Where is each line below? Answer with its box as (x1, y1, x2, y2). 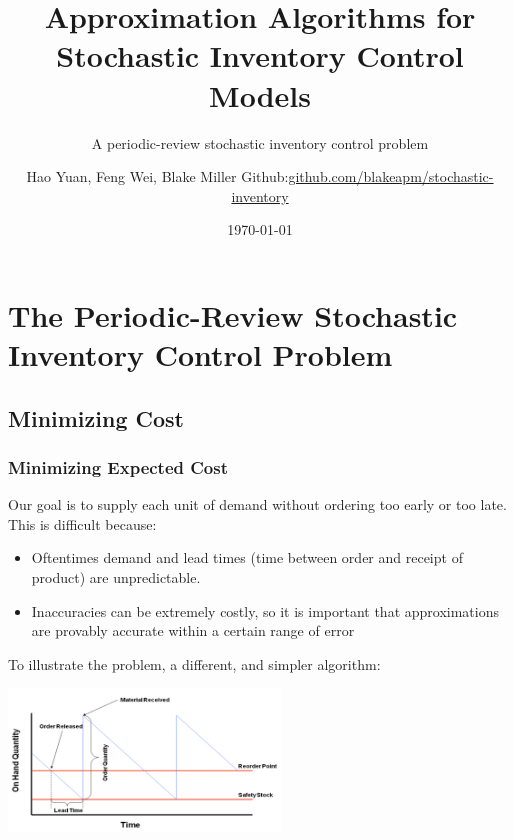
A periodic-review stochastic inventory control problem (91, 132, 429, 153)
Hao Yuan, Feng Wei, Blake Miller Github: (26, 166, 289, 187)
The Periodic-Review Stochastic (8, 294, 458, 335)
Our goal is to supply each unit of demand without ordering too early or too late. (8, 494, 507, 515)
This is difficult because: (8, 513, 157, 534)
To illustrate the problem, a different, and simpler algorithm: (8, 653, 381, 674)
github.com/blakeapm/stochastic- (288, 166, 494, 187)
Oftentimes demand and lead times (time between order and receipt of (31, 547, 463, 568)
